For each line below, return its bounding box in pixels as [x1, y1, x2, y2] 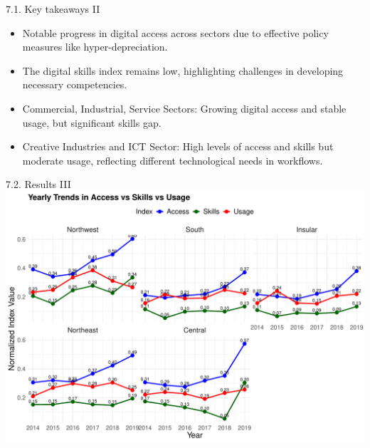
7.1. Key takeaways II [6, 1, 100, 16]
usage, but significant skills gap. [22, 115, 162, 130]
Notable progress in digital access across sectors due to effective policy [22, 25, 329, 40]
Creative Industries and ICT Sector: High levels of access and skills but [22, 139, 334, 154]
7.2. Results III [6, 177, 71, 192]
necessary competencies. [22, 77, 127, 92]
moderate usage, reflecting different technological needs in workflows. [22, 152, 323, 167]
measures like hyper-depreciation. [22, 39, 168, 54]
